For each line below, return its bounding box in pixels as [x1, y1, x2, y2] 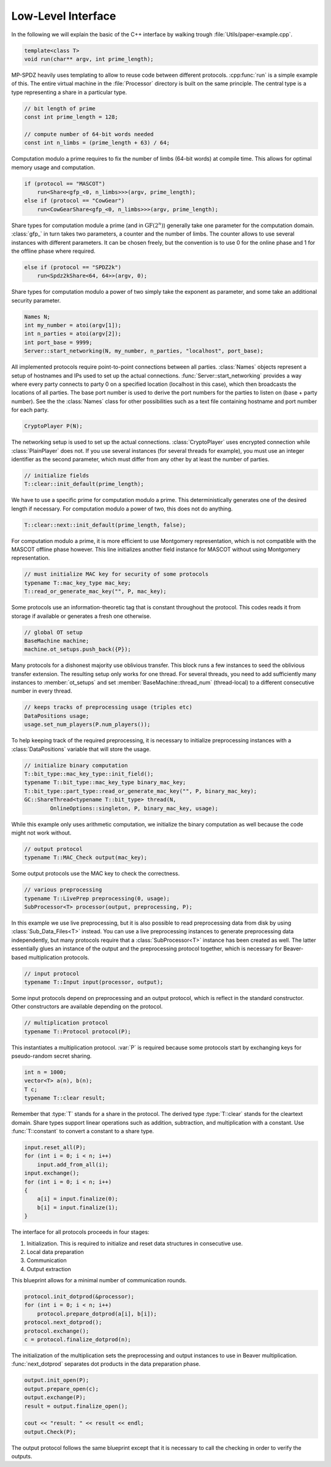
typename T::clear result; [24, 1095, 105, 1101]
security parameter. [11, 296, 61, 304]
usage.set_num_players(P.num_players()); [24, 721, 151, 728]
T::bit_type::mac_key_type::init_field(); [24, 770, 154, 777]
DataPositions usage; [24, 712, 89, 719]
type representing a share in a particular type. [11, 88, 127, 96]
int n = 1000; [24, 1069, 67, 1076]
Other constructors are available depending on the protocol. [11, 1003, 163, 1011]
